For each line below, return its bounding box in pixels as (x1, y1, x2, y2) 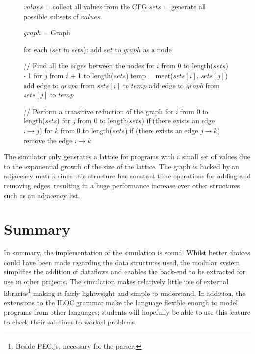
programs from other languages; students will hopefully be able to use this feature (4, 307, 250, 317)
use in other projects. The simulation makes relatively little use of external (4, 276, 229, 286)
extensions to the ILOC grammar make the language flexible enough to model (4, 297, 238, 307)
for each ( (24, 44, 52, 54)
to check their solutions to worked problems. (4, 317, 137, 327)
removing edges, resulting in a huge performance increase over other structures (4, 180, 240, 190)
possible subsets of (24, 11, 79, 21)
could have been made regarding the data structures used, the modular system (4, 257, 240, 267)
